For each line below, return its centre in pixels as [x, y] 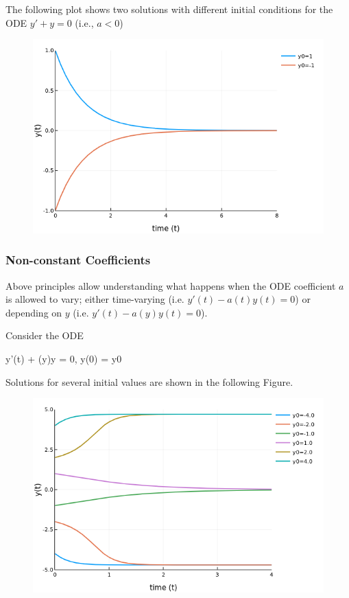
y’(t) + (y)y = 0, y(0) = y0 [64, 359]
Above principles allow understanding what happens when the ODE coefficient [171, 285]
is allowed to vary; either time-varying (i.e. [95, 299]
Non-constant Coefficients [78, 260]
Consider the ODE [45, 335]
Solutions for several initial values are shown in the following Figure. [149, 381]
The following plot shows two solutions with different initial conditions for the [169, 9]
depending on [34, 312]
